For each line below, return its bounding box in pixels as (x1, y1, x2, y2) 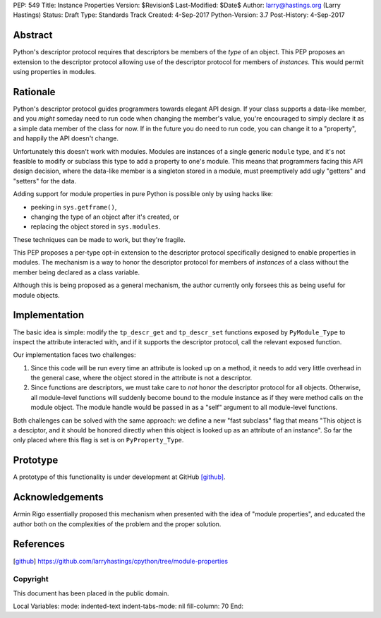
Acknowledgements (13, 491, 104, 504)
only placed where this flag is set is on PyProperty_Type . (13, 436, 184, 444)
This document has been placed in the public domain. (13, 589, 169, 598)
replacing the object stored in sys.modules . (30, 222, 161, 231)
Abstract (13, 29, 53, 42)
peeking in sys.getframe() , (30, 202, 117, 211)
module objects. (13, 291, 60, 299)
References (13, 538, 65, 550)
